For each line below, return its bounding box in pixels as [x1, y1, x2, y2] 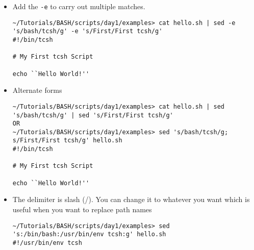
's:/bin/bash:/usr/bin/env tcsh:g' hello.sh [12, 231, 166, 238]
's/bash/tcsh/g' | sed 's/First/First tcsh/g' [12, 111, 173, 119]
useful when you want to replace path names [12, 204, 152, 214]
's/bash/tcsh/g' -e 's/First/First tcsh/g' [12, 28, 163, 35]
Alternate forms [12, 85, 62, 95]
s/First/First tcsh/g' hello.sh [12, 137, 122, 144]
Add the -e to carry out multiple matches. [12, 1, 145, 11]
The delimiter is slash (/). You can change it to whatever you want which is [12, 194, 250, 205]
